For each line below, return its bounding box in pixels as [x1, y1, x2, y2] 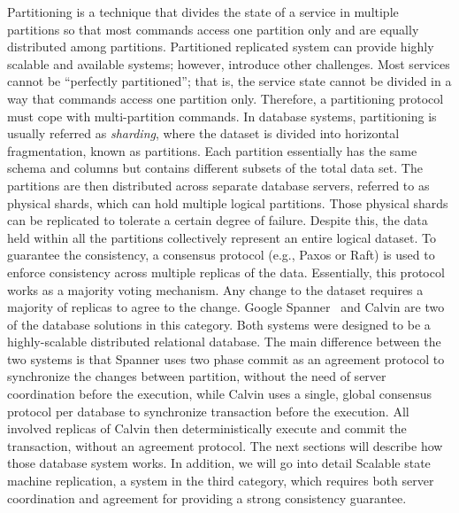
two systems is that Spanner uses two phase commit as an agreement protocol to [7, 349, 445, 368]
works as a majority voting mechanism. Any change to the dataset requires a [7, 280, 424, 299]
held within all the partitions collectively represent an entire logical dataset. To [7, 228, 436, 246]
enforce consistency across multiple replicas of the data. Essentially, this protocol [7, 262, 445, 281]
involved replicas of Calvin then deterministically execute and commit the [7, 419, 407, 438]
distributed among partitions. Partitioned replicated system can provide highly [7, 37, 434, 56]
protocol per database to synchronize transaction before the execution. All [7, 401, 409, 420]
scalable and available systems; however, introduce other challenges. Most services [7, 54, 450, 73]
